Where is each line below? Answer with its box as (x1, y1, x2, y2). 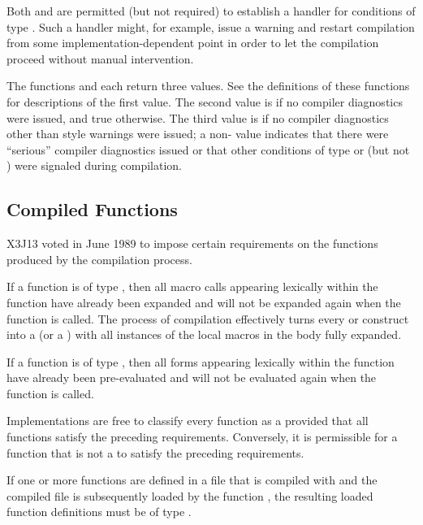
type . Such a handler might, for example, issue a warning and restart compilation (6, 18, 415, 35)
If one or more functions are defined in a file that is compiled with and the (6, 471, 378, 488)
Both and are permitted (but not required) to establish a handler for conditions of (6, 2, 416, 19)
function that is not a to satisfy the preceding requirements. (6, 444, 304, 461)
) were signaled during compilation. (6, 157, 183, 174)
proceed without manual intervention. (6, 50, 194, 67)
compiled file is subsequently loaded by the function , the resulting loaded (6, 487, 373, 504)
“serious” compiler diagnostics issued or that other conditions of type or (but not (6, 141, 410, 158)
